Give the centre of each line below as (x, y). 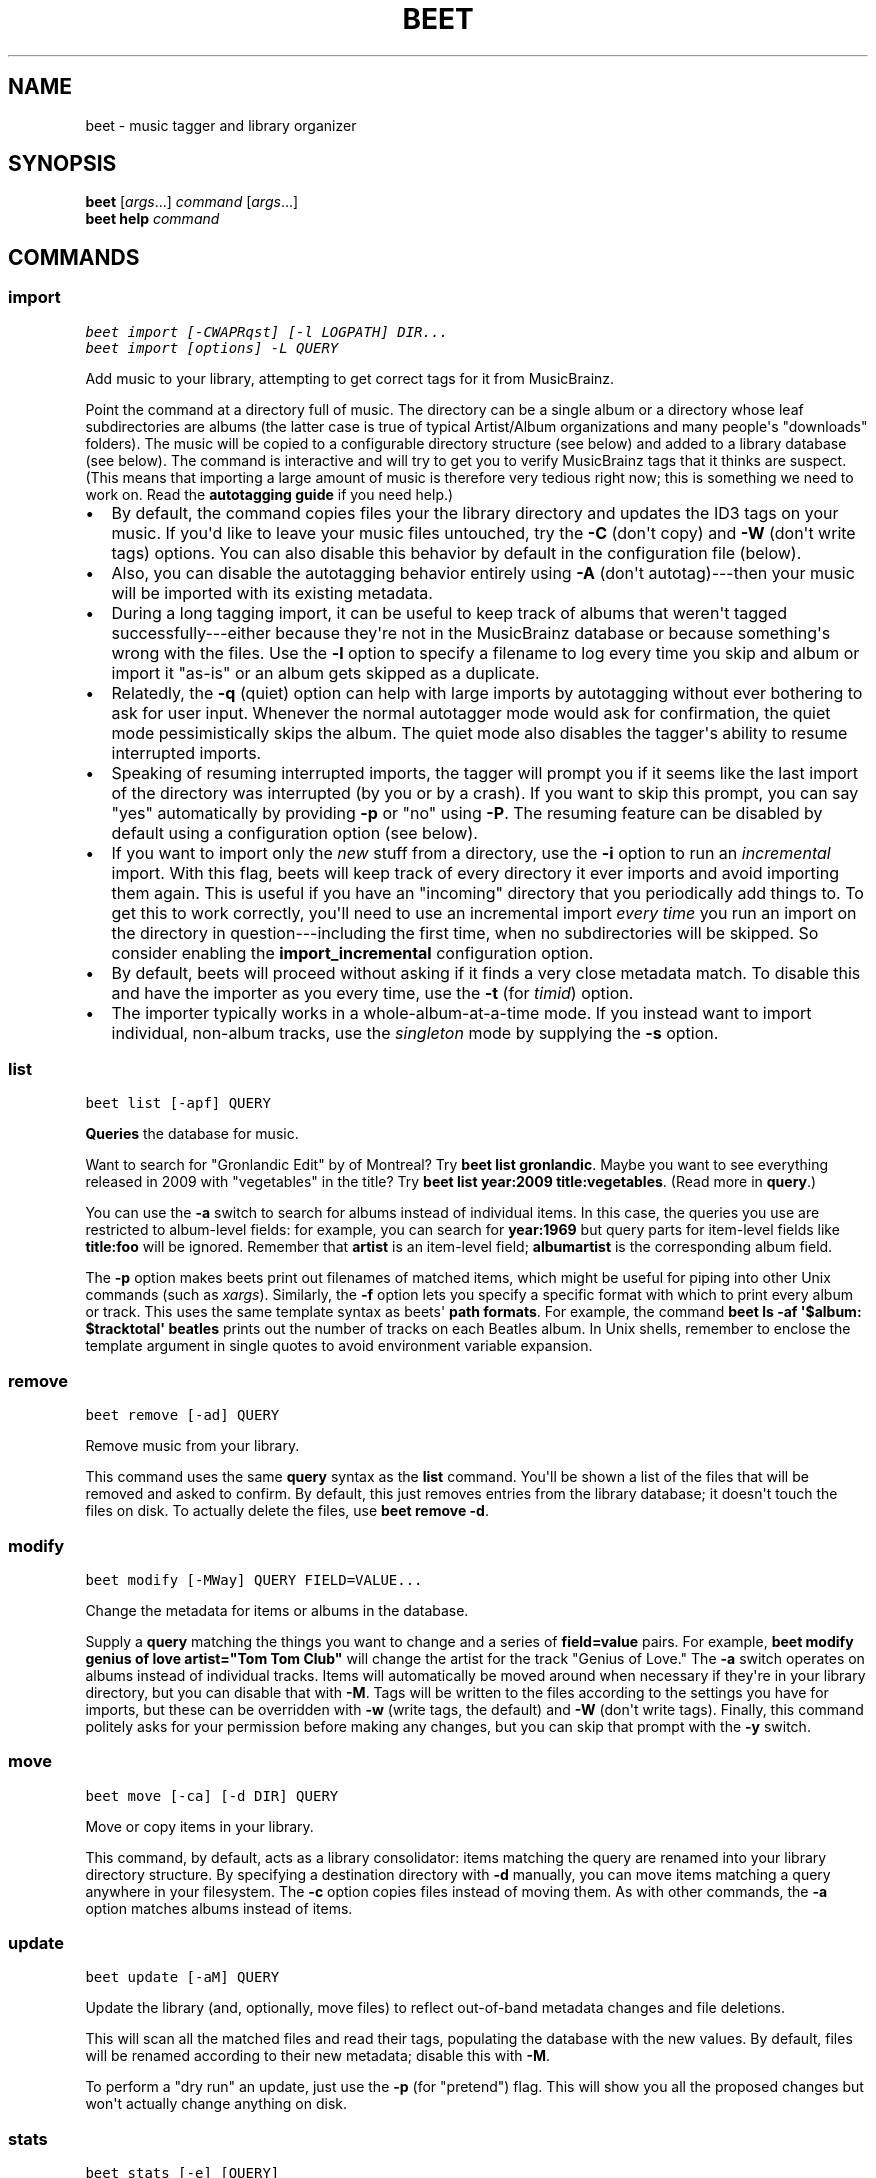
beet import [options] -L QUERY (212, 347)
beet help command (152, 219)
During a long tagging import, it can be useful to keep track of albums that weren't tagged (449, 612)
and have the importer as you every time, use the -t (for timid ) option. (372, 992)
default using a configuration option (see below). (294, 832)
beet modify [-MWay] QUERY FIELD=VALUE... (254, 1579)
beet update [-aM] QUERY (182, 1977)
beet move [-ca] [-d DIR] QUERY (212, 1795)
